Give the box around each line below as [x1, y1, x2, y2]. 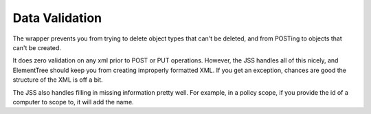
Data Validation [12, 10, 102, 25]
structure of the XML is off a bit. [12, 76, 103, 84]
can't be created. [12, 43, 62, 52]
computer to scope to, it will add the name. [12, 98, 134, 106]
